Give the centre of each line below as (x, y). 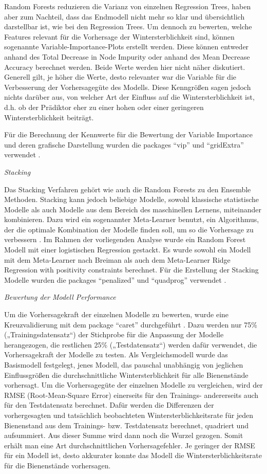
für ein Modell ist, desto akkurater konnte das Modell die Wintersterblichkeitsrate (133, 455)
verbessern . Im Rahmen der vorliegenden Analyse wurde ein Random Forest (125, 239)
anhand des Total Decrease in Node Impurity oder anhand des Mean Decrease (127, 56)
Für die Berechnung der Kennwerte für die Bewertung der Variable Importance (129, 134)
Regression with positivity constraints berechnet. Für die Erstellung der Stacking (131, 270)
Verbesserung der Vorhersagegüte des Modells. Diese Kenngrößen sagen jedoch (128, 87)
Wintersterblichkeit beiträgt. (49, 117)
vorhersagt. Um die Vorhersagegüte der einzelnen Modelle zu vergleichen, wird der (133, 385)
